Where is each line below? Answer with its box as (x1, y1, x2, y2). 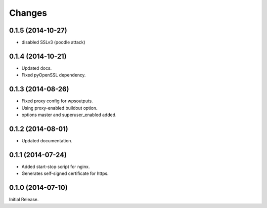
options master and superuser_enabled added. (21, 112, 117, 118)
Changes (9, 7, 47, 18)
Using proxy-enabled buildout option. (21, 105, 98, 111)
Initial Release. (9, 197, 39, 203)
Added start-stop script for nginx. (21, 164, 90, 169)
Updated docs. (21, 65, 52, 71)
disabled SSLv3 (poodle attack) (21, 40, 86, 45)
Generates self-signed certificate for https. (21, 170, 109, 176)
